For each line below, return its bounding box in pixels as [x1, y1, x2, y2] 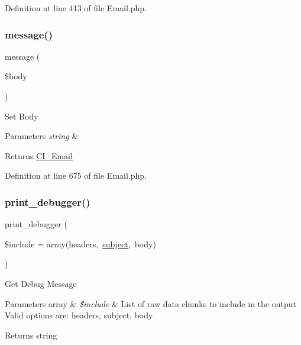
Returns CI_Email [5, 149, 73, 162]
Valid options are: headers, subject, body [5, 309, 153, 321]
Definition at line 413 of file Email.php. [5, 2, 147, 14]
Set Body [5, 109, 38, 122]
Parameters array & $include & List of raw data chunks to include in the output [5, 297, 296, 309]
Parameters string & [5, 130, 79, 142]
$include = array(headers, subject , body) [5, 237, 156, 250]
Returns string [5, 328, 57, 341]
